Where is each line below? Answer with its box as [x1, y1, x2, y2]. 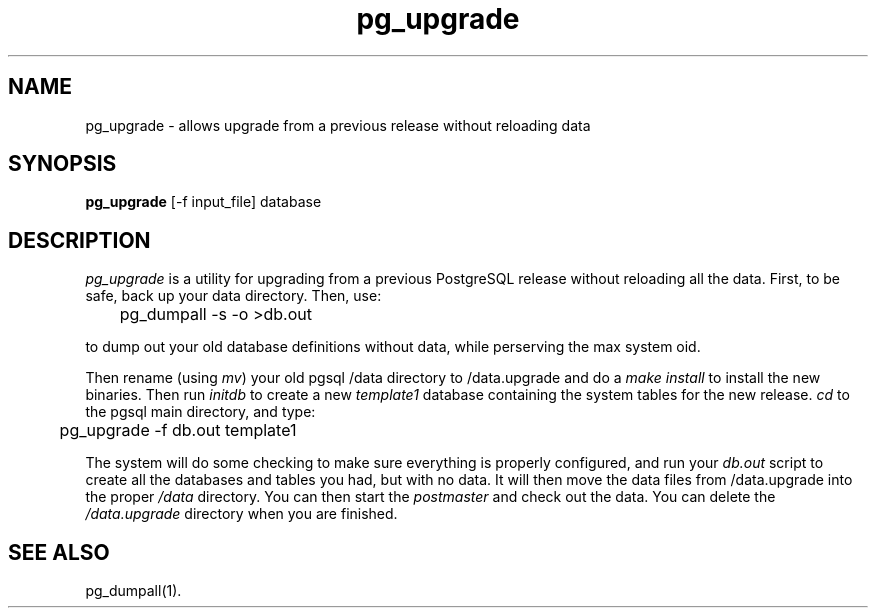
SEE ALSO [8, 539, 110, 565]
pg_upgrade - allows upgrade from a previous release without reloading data [85, 116, 591, 134]
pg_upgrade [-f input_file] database [85, 193, 322, 211]
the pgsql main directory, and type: [85, 403, 316, 421]
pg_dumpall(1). [85, 582, 182, 600]
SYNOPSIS [8, 151, 117, 177]
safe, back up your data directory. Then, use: [85, 287, 382, 305]
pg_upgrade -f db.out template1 [59, 420, 297, 441]
